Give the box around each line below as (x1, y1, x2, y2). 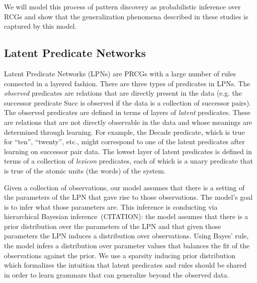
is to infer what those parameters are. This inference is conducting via (4, 201, 218, 212)
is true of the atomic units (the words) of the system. (4, 165, 166, 175)
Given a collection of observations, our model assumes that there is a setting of (4, 182, 245, 192)
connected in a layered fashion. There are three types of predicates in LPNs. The (4, 78, 251, 88)
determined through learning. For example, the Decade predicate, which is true (4, 126, 245, 137)
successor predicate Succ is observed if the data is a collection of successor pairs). (4, 97, 252, 108)
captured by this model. (4, 21, 77, 31)
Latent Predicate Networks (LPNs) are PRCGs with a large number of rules (4, 68, 236, 78)
